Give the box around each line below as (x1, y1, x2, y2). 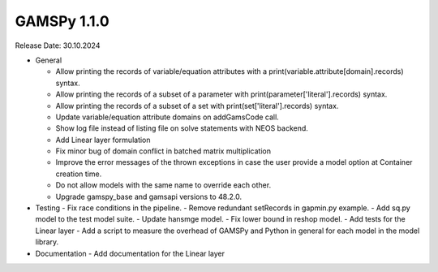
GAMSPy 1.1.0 (15, 12, 109, 30)
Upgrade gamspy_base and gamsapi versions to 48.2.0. (55, 192, 243, 201)
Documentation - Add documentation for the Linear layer (35, 248, 225, 258)
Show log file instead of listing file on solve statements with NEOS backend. (55, 123, 308, 133)
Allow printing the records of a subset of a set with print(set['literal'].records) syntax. (55, 101, 339, 110)
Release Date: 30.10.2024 (15, 41, 101, 50)
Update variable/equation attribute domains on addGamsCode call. (55, 112, 279, 122)
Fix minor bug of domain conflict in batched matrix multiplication (55, 146, 272, 156)
